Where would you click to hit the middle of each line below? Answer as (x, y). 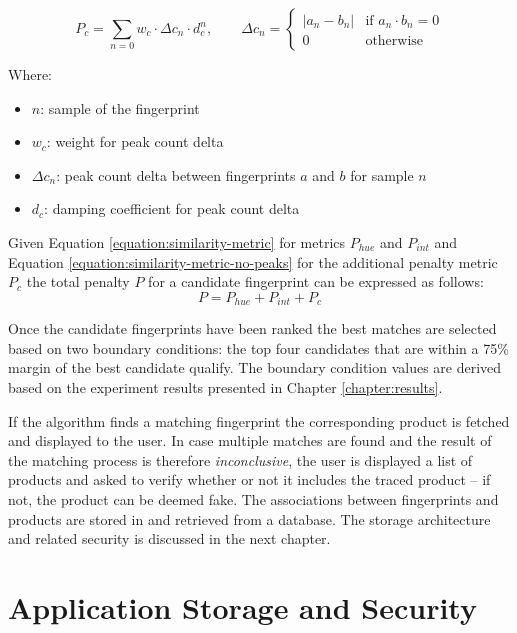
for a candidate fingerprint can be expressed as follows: (316, 281)
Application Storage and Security (242, 606)
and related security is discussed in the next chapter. (169, 538)
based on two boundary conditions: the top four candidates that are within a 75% (258, 347)
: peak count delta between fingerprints (176, 174)
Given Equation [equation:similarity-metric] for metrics (177, 241)
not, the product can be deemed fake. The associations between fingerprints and (253, 498)
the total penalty (78, 281)
